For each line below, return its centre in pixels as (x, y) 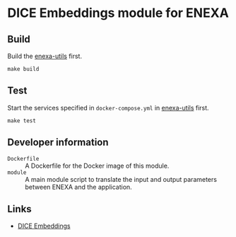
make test (22, 121)
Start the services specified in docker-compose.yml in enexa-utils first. (108, 108)
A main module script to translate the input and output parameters (121, 179)
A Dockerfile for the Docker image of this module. (97, 166)
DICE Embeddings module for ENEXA (118, 13)
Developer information (58, 143)
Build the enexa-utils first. (45, 56)
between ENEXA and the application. (78, 187)
